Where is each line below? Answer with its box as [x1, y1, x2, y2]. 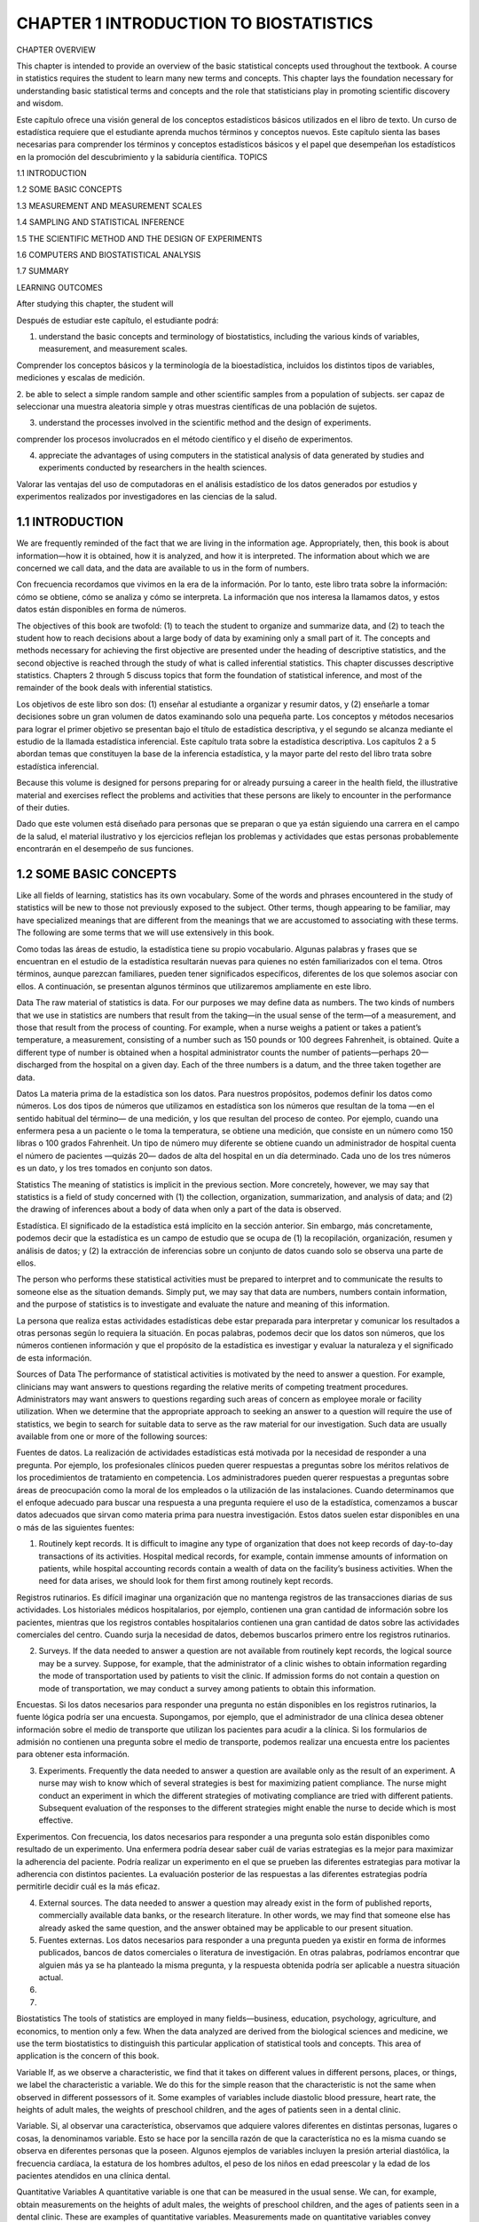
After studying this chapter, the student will [16, 299, 174, 309]
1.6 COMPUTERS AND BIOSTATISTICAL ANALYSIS [16, 250, 201, 260]
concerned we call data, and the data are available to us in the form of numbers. [16, 563, 310, 573]
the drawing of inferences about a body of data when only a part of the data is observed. [16, 1204, 342, 1215]
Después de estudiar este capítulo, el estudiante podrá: [16, 315, 219, 325]
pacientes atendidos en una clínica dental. [16, 2170, 171, 2181]
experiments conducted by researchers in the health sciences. [38, 462, 268, 473]
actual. [38, 1972, 64, 1983]
